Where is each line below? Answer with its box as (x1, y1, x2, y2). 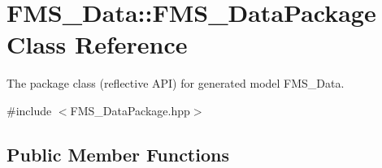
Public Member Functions (7, 141, 229, 166)
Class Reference (7, 28, 188, 61)
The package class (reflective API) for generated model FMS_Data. (7, 75, 345, 92)
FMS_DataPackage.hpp (70, 101, 190, 118)
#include (7, 101, 52, 118)
